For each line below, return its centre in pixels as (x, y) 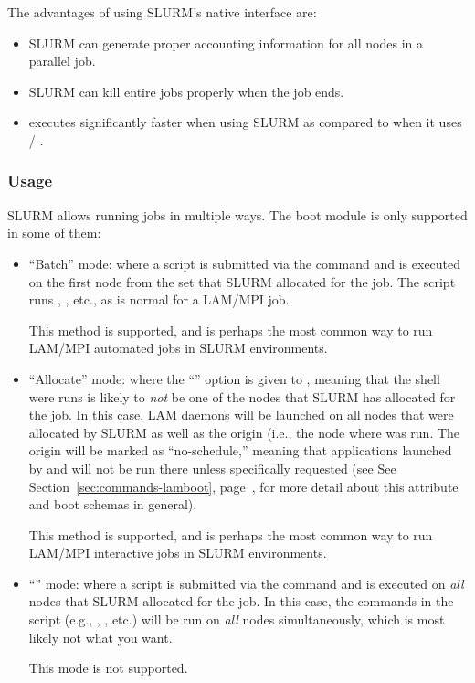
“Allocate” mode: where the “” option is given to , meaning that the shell (234, 378)
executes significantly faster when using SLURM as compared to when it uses (245, 122)
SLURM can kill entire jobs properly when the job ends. (186, 91)
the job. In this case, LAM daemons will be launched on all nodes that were (241, 415)
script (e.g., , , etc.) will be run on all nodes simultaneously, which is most (237, 619)
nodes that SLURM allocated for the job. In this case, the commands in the (241, 601)
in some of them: (54, 233)
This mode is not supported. (108, 668)
